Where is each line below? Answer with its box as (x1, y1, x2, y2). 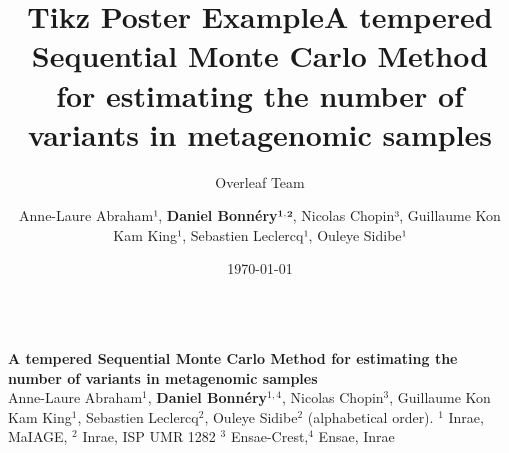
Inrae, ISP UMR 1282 (82, 426, 216, 447)
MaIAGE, (8, 426, 68, 447)
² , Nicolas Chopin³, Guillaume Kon (286, 205, 501, 226)
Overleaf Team (215, 171, 305, 192)
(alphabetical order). (307, 406, 434, 427)
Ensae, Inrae (318, 426, 395, 447)
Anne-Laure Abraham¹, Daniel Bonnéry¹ (19, 205, 284, 226)
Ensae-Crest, (230, 426, 309, 447)
